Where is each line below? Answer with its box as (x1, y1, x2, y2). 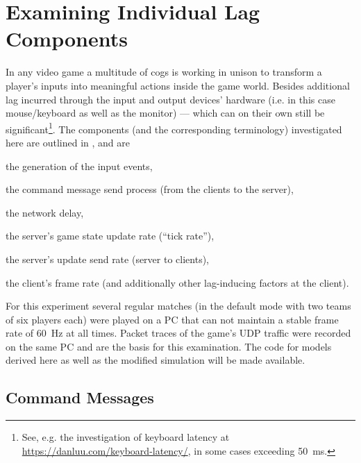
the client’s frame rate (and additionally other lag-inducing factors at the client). (6, 275, 349, 289)
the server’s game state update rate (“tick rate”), (6, 228, 215, 243)
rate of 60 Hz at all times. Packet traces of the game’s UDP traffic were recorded (6, 326, 351, 340)
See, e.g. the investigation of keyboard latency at (22, 430, 230, 444)
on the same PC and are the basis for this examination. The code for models (6, 339, 332, 353)
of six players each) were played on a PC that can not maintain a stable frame (6, 312, 339, 326)
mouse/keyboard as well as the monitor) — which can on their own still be (6, 106, 325, 120)
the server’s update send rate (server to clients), (6, 251, 209, 266)
